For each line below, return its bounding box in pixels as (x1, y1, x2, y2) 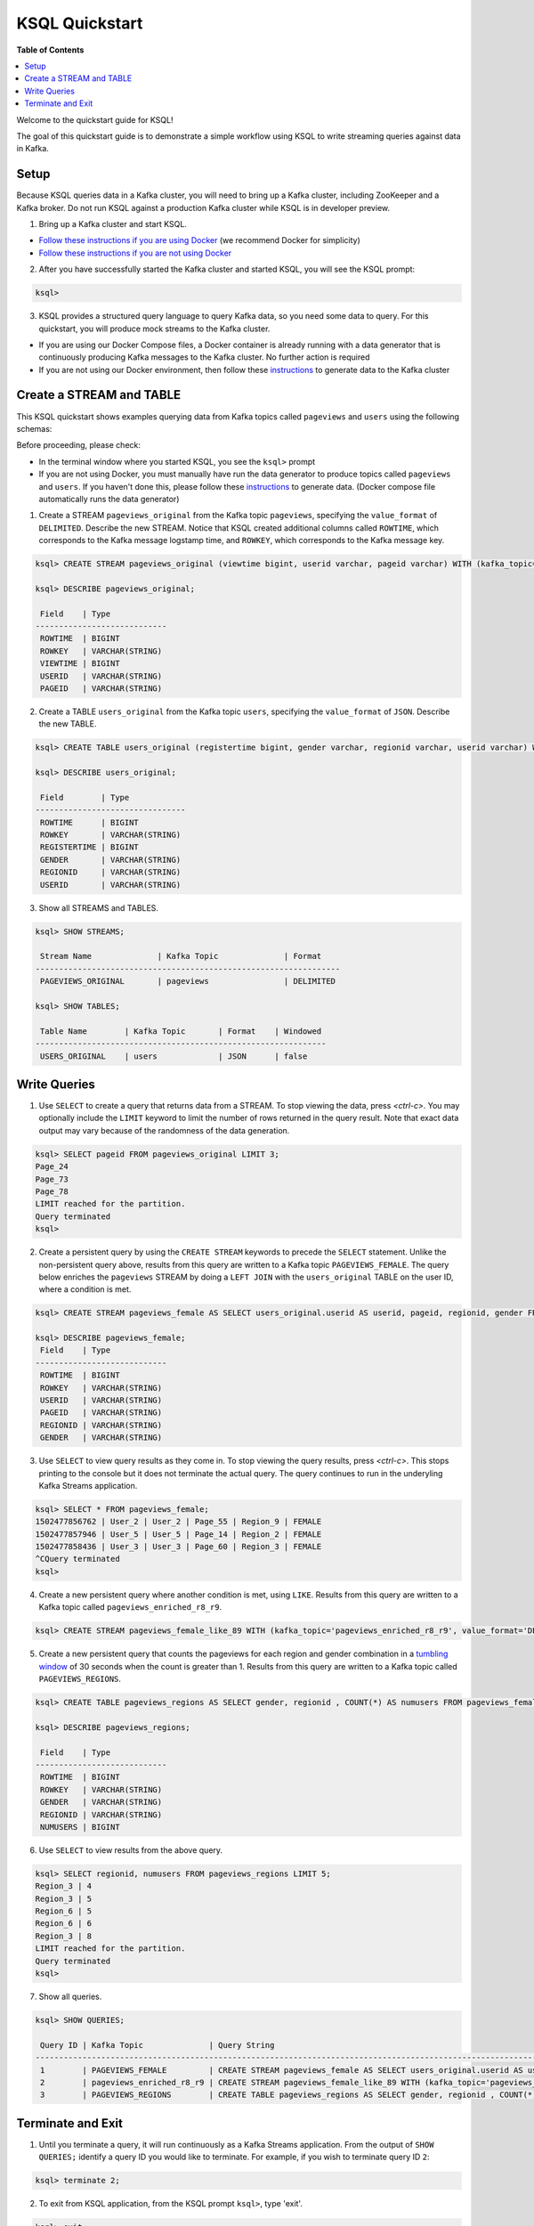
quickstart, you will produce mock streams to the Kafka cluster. (38, 323, 271, 334)
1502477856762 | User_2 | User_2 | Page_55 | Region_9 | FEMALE (35, 1516, 322, 1527)
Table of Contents (16, 45, 85, 55)
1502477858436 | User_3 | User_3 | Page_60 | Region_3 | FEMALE (35, 1541, 322, 1552)
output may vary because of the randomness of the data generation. (38, 1125, 290, 1135)
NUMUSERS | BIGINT (40, 1822, 120, 1832)
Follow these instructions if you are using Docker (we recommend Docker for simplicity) (38, 235, 360, 246)
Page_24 (35, 1162, 69, 1172)
